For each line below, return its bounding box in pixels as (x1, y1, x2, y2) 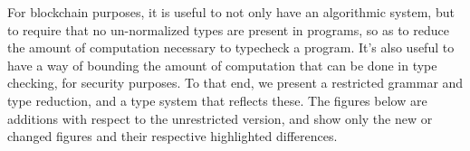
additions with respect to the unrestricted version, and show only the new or (7, 109, 433, 127)
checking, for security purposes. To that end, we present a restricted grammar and (7, 73, 464, 92)
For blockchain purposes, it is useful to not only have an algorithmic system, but (7, 3, 455, 21)
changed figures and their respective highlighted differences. (7, 127, 338, 146)
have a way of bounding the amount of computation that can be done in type (7, 55, 437, 74)
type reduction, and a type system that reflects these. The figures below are (7, 90, 427, 109)
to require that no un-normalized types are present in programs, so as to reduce (7, 20, 449, 39)
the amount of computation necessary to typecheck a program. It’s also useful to (7, 38, 455, 57)
